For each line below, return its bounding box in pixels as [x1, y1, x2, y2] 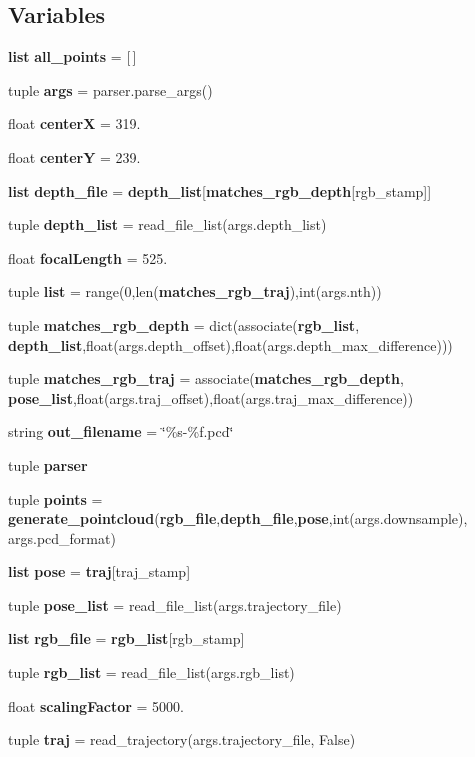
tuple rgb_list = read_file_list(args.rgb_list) [8, 662, 295, 683]
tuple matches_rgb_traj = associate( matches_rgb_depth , [8, 368, 404, 389]
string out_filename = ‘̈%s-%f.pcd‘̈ [8, 421, 234, 442]
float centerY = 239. [8, 146, 141, 167]
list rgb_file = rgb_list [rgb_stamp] [8, 628, 245, 649]
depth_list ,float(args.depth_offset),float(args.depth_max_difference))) [8, 334, 453, 355]
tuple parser [8, 454, 88, 475]
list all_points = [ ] [8, 46, 137, 67]
